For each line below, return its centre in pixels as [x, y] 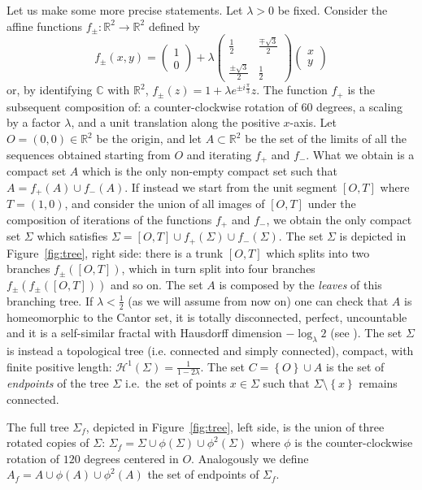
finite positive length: [59, 366]
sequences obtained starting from [89, 154]
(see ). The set [366, 333]
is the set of [355, 366]
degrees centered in [131, 458]
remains [378, 383]
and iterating [219, 154]
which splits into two [318, 252]
